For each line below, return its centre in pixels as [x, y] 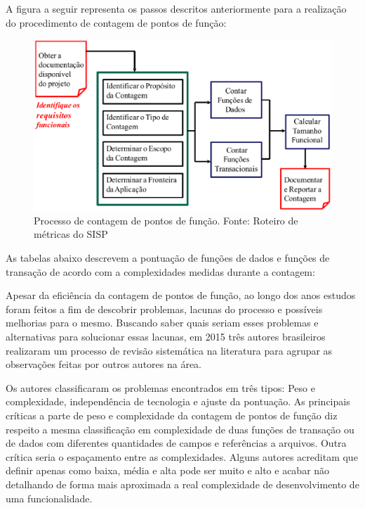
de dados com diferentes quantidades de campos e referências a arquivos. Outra [176, 443]
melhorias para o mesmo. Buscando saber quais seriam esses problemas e [162, 323]
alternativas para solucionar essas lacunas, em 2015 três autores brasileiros [166, 336]
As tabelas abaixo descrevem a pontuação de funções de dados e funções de [168, 258]
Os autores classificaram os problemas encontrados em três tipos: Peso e [160, 387]
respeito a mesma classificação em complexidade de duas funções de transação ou [180, 429]
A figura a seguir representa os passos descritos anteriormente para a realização [176, 8]
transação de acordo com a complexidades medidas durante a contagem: [160, 271]
